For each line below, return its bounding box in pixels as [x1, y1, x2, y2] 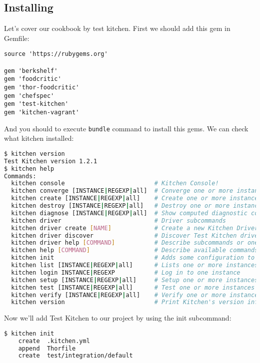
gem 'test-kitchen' [4, 100, 68, 108]
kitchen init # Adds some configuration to [11, 254, 255, 262]
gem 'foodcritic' [4, 75, 61, 83]
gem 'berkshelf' [4, 67, 58, 74]
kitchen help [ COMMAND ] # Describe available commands [11, 247, 258, 254]
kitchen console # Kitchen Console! [11, 180, 219, 187]
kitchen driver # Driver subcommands [11, 217, 226, 224]
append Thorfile [18, 345, 76, 352]
